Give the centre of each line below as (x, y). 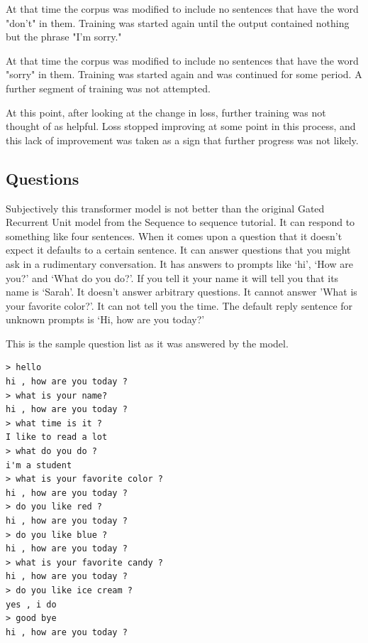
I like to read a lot (57, 437)
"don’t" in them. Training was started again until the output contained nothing (178, 22)
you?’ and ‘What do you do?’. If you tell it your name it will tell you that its (172, 277)
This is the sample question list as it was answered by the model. (147, 343)
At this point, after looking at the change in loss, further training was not (166, 112)
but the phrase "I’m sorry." (64, 37)
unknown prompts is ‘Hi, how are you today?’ (105, 319)
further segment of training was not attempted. (108, 88)
